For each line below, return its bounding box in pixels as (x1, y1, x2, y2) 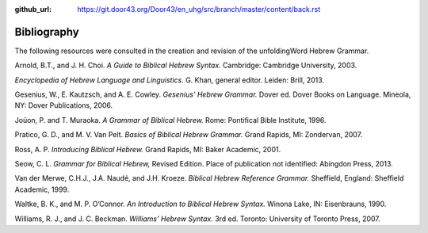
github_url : (14, 5, 52, 13)
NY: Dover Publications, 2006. (14, 101, 113, 110)
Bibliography (14, 25, 79, 39)
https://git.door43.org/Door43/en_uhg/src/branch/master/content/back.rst (77, 5, 321, 13)
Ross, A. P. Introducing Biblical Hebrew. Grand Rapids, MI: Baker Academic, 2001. (14, 144, 281, 154)
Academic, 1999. (14, 185, 70, 194)
